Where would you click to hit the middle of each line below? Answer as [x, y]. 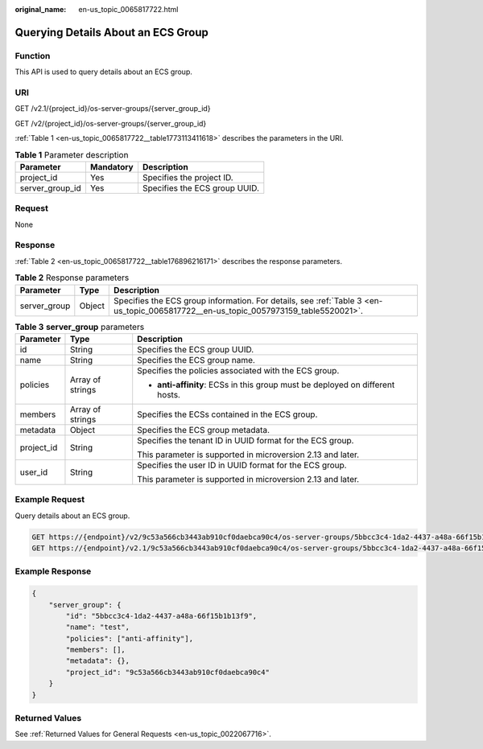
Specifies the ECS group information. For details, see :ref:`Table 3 [238, 300]
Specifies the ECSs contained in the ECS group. [227, 414]
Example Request [50, 500]
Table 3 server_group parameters [80, 327]
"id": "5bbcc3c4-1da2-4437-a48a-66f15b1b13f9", [161, 616]
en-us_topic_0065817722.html [128, 9]
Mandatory [111, 167]
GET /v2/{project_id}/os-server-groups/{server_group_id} [111, 123]
